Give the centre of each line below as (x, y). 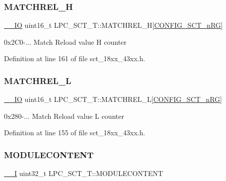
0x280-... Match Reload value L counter (64, 116)
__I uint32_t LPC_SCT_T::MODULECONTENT (84, 173)
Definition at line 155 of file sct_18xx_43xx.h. (75, 133)
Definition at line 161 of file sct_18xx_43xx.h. (75, 58)
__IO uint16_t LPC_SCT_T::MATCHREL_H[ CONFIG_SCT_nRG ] (113, 25)
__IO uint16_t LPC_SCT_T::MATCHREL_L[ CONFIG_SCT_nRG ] (113, 99)
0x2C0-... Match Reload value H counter (65, 42)
